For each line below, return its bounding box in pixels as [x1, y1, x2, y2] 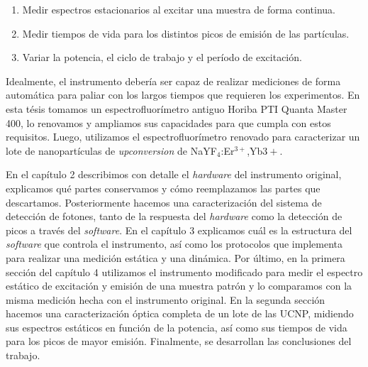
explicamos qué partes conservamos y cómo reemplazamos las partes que [6, 180, 320, 195]
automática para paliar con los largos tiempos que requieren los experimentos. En [6, 87, 360, 102]
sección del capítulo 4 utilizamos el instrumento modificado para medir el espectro [6, 264, 363, 279]
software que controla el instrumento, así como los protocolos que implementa [6, 236, 342, 251]
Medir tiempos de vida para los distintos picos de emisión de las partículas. [22, 26, 350, 40]
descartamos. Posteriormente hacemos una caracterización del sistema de [6, 195, 322, 209]
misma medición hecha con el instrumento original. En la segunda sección [6, 292, 325, 307]
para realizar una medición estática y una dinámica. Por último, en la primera [6, 250, 345, 265]
